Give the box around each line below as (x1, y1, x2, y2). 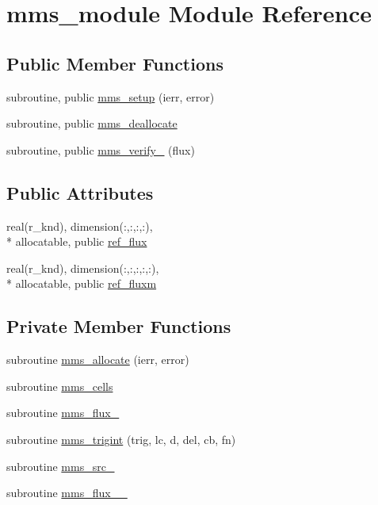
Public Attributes (6, 180, 154, 205)
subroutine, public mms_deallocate (6, 115, 178, 132)
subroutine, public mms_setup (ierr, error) (6, 88, 215, 105)
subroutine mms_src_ (6, 457, 115, 474)
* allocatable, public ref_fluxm (6, 275, 157, 292)
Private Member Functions (6, 314, 231, 339)
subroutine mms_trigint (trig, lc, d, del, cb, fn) (6, 430, 236, 447)
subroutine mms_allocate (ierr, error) (6, 351, 189, 368)
